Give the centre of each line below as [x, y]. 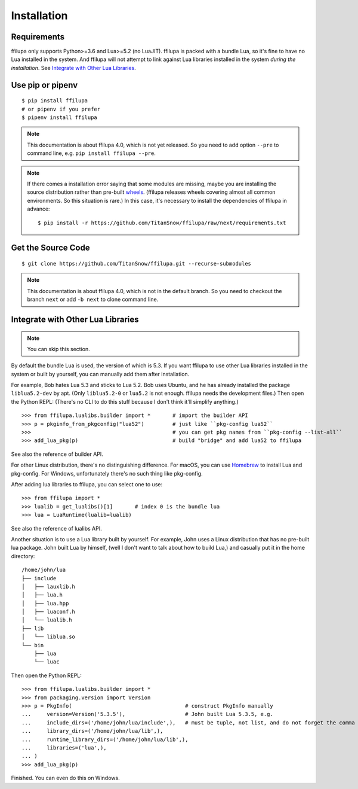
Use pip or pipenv [44, 85]
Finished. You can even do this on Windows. [65, 778]
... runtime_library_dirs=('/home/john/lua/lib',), [105, 739]
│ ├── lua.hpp [45, 603]
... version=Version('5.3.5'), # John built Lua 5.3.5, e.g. [148, 714]
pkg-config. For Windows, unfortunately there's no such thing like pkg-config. [107, 473]
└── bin [33, 645]
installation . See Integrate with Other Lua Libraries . [74, 68]
